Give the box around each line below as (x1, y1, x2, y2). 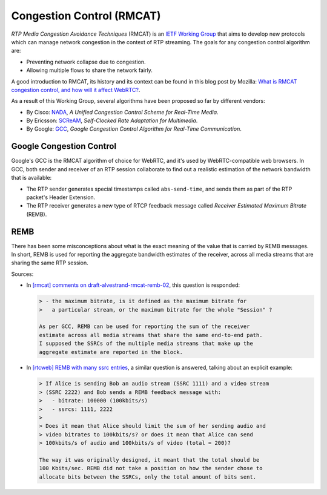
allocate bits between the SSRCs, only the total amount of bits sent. (39, 473, 257, 480)
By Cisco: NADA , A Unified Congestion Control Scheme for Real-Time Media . (26, 108, 219, 116)
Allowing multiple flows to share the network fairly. (26, 67, 153, 74)
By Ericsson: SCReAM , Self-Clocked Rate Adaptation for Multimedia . (26, 117, 198, 124)
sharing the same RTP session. (11, 259, 89, 266)
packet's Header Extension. (26, 194, 96, 201)
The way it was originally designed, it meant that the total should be (39, 456, 260, 463)
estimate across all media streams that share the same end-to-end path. (39, 332, 263, 338)
